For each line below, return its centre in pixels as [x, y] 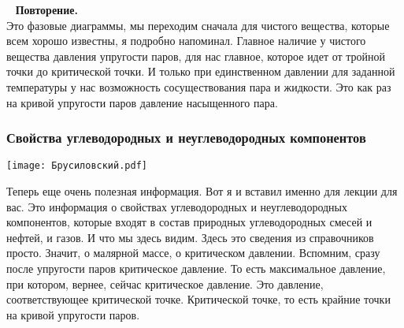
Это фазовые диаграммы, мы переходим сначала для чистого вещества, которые [198, 25]
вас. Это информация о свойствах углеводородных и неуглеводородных [177, 206]
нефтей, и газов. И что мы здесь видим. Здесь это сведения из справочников [190, 237]
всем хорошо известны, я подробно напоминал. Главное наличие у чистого [186, 41]
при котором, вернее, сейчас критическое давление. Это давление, [165, 283]
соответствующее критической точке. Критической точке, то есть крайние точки [198, 299]
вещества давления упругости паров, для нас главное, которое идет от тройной [196, 56]
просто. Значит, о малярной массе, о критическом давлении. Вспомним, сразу [193, 253]
